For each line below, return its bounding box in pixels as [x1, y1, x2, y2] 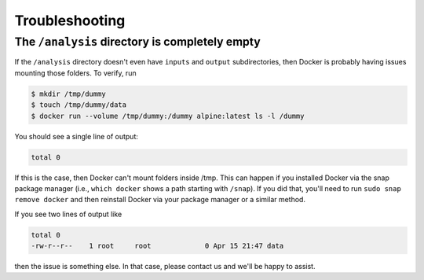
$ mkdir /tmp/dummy [31, 89, 106, 98]
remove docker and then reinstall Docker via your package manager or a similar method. [14, 195, 306, 204]
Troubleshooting [14, 12, 126, 29]
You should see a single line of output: [14, 131, 139, 141]
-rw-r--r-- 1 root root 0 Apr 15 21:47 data [31, 241, 284, 251]
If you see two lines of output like [14, 209, 122, 219]
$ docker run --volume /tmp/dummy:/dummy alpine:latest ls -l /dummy [31, 111, 305, 120]
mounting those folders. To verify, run [14, 68, 137, 78]
